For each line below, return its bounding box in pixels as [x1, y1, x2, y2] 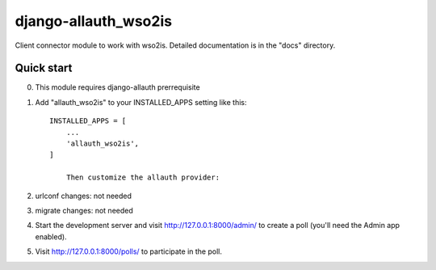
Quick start [15, 61, 73, 75]
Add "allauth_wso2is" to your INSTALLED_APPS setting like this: [35, 97, 247, 107]
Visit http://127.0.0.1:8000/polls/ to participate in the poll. [35, 247, 222, 256]
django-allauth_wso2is [15, 12, 173, 30]
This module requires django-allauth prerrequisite [35, 82, 201, 92]
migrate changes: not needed [35, 205, 133, 215]
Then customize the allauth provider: [65, 173, 220, 182]
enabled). [35, 231, 68, 242]
